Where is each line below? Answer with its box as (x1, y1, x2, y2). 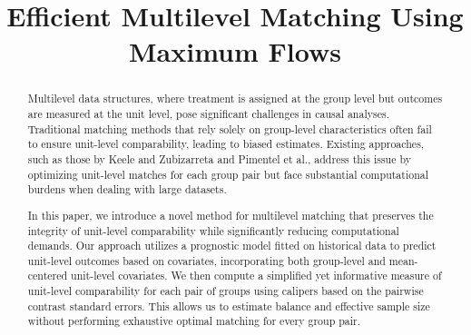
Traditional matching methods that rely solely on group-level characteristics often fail (27, 121, 432, 136)
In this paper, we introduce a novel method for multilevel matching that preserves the (27, 207, 434, 222)
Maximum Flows (129, 33, 341, 70)
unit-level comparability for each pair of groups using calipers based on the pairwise (27, 283, 424, 299)
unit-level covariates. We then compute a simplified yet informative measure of (71, 268, 442, 283)
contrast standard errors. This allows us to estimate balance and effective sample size (27, 298, 430, 313)
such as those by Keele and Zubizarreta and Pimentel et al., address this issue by (27, 151, 412, 166)
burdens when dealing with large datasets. (27, 182, 227, 197)
